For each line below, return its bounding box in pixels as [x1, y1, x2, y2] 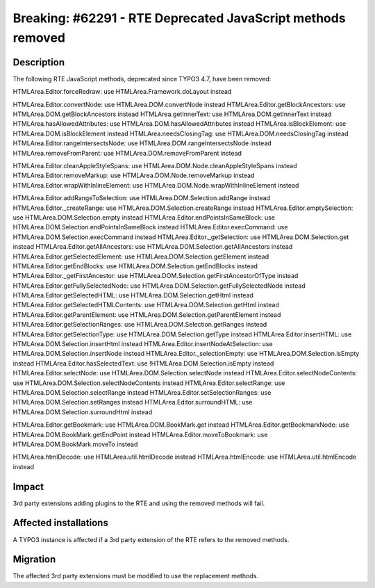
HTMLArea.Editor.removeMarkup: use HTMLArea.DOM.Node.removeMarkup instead [12, 171, 255, 180]
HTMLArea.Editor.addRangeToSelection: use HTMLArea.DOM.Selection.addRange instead [12, 194, 271, 202]
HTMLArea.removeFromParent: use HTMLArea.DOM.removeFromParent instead [12, 149, 242, 157]
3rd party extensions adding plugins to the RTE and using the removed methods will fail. [12, 499, 265, 507]
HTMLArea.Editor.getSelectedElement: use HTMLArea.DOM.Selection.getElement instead [12, 252, 269, 261]
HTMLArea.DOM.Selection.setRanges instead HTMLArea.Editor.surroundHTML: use [12, 398, 253, 407]
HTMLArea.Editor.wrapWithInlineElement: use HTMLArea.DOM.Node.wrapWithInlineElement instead [12, 181, 299, 189]
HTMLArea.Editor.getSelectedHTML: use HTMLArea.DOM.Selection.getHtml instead [12, 291, 253, 300]
